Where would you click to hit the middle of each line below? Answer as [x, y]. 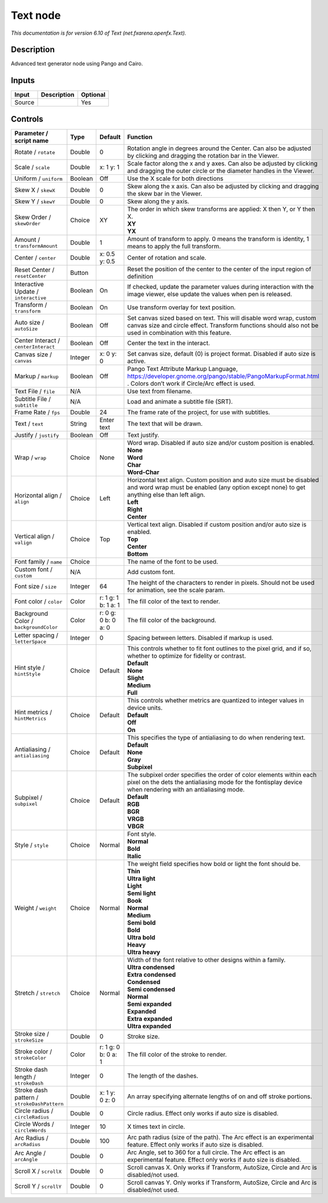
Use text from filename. [160, 391]
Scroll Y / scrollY [38, 1186]
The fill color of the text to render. [174, 601]
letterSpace [30, 642]
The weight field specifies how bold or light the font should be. [214, 864]
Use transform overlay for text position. [182, 307]
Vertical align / [34, 536]
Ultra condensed [151, 967]
